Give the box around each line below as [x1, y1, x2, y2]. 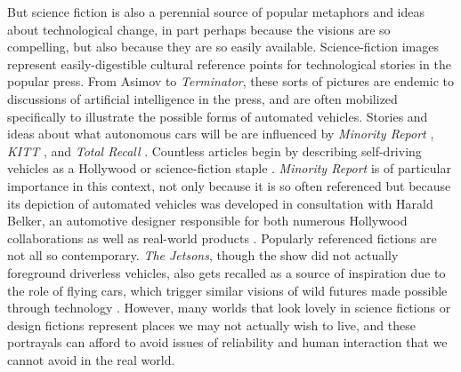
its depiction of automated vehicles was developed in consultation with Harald [7, 194, 433, 212]
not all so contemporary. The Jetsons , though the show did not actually [7, 246, 399, 265]
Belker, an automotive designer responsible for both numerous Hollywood [7, 211, 408, 230]
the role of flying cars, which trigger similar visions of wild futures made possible [7, 281, 448, 299]
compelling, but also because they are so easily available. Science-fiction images [7, 37, 439, 56]
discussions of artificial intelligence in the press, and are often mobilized [7, 89, 398, 107]
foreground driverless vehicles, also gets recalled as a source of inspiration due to [7, 263, 446, 281]
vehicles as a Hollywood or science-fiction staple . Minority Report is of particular [7, 159, 451, 178]
